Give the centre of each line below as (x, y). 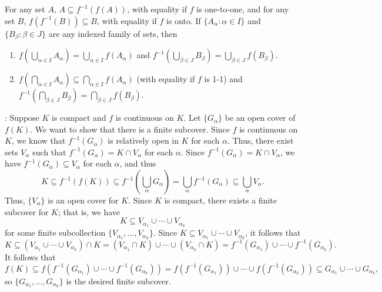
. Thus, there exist (261, 140)
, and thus (138, 163)
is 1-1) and (223, 79)
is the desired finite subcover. (118, 281)
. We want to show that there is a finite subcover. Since (130, 129)
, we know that (38, 140)
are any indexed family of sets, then (113, 33)
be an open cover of (260, 118)
